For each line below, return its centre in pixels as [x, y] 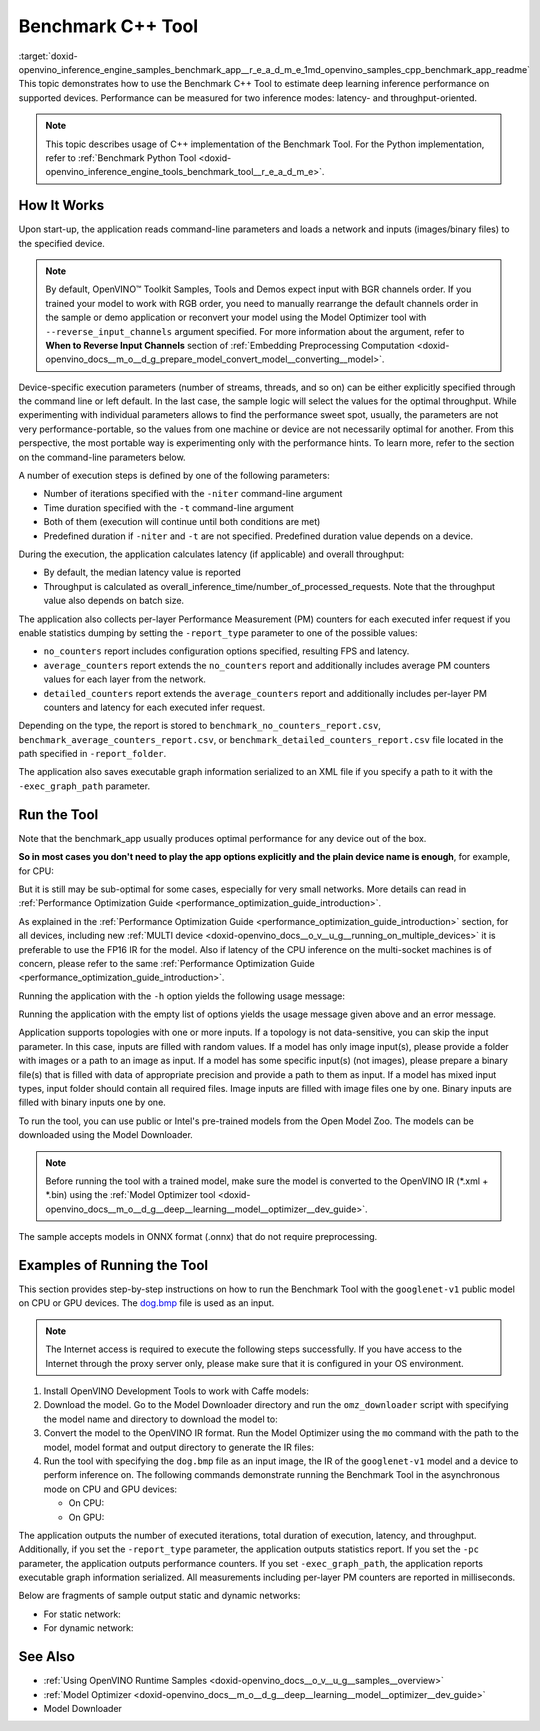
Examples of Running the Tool [113, 1265]
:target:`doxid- [48, 56]
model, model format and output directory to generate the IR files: [179, 1447]
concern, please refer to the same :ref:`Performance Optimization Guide [166, 963]
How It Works [61, 205]
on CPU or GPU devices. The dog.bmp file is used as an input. [146, 1303]
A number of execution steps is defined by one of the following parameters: [174, 476]
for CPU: [36, 871]
